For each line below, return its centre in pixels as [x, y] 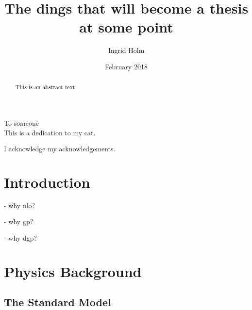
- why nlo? [20, 205]
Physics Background [73, 271]
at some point [126, 27]
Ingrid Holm [126, 50]
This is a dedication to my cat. [50, 132]
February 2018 [126, 66]
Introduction [47, 182]
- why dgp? [21, 238]
